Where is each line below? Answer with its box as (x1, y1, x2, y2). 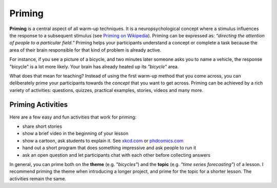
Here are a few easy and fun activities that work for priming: (9, 114, 137, 120)
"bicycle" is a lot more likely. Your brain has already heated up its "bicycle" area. (9, 63, 179, 69)
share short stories (22, 123, 63, 129)
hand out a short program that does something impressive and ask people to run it (22, 145, 196, 151)
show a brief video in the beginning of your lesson (22, 130, 128, 136)
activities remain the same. (9, 175, 67, 181)
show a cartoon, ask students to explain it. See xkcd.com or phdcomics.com (22, 137, 184, 144)
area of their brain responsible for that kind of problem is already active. (9, 46, 162, 53)
